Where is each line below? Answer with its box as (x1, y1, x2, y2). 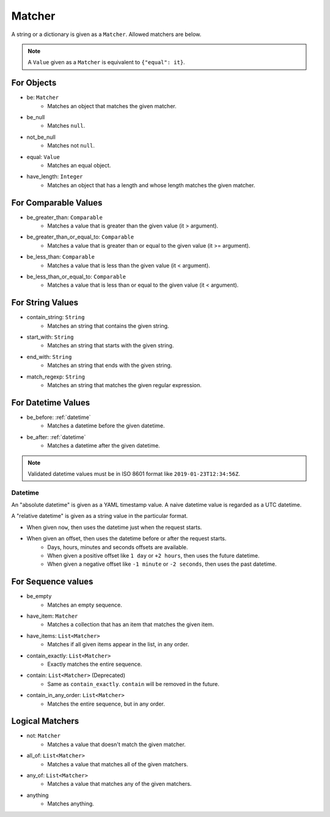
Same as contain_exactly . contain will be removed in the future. (47, 680, 219, 687)
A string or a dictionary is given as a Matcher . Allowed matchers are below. (11, 31, 202, 38)
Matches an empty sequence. (47, 601, 122, 608)
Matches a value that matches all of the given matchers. (47, 760, 189, 767)
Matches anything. (47, 800, 94, 807)
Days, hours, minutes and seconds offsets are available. (47, 543, 188, 550)
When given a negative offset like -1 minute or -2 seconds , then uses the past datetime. (47, 560, 277, 568)
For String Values (11, 297, 79, 308)
